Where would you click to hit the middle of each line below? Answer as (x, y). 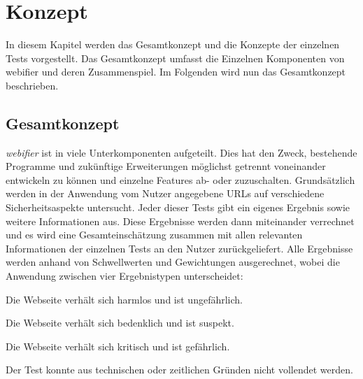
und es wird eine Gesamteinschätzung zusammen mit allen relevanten (154, 235)
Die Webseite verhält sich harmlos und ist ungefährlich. (124, 299)
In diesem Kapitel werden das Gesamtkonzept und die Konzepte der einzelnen (173, 44)
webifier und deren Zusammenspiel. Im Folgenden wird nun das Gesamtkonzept (176, 72)
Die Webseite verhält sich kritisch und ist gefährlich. (118, 346)
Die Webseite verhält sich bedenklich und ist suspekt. (120, 323)
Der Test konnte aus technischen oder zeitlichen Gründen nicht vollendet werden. (179, 370)
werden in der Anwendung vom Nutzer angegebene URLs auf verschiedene (165, 193)
